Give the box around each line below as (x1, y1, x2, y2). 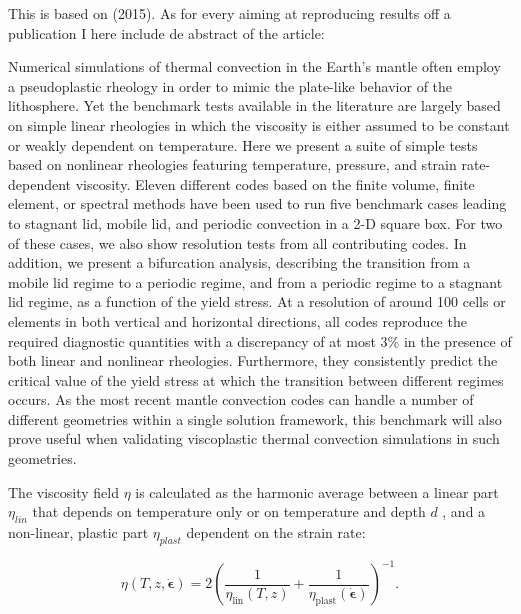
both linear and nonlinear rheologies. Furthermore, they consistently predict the (8, 350, 498, 371)
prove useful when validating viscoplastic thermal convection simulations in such (8, 428, 500, 449)
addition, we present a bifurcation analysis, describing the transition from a (8, 252, 471, 273)
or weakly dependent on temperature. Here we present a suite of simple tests (8, 134, 478, 155)
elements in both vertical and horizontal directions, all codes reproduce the (8, 310, 467, 331)
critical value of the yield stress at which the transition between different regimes (8, 369, 504, 390)
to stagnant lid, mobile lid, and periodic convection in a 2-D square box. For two (8, 212, 503, 233)
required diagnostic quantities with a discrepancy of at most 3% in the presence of (8, 330, 512, 351)
